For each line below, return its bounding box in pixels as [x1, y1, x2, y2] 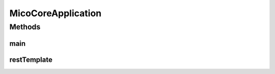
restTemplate [9, 55, 53, 64]
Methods [9, 22, 41, 31]
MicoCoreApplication [9, 8, 102, 19]
